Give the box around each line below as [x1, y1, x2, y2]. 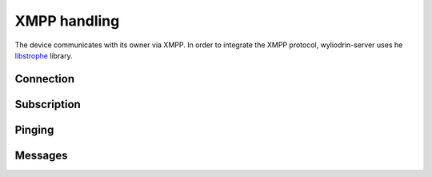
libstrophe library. [14, 50, 73, 60]
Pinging [14, 123, 54, 136]
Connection [14, 72, 75, 86]
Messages [14, 148, 68, 162]
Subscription [14, 97, 82, 111]
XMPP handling [14, 12, 120, 30]
